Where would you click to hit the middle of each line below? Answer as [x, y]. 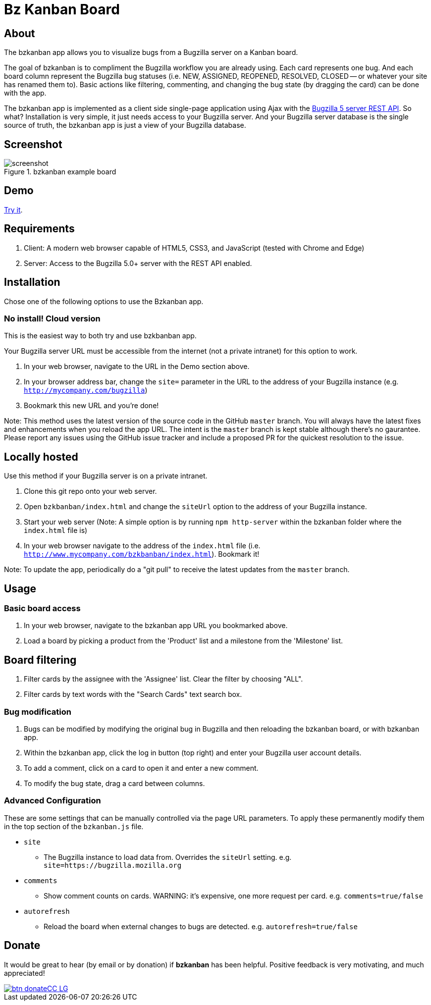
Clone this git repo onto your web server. [90, 491]
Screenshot [33, 144]
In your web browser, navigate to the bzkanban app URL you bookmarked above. [156, 626]
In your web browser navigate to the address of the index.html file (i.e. [142, 546]
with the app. [25, 93]
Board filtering [40, 660]
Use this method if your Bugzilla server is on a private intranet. [106, 476]
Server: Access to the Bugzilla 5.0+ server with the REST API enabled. [138, 263]
